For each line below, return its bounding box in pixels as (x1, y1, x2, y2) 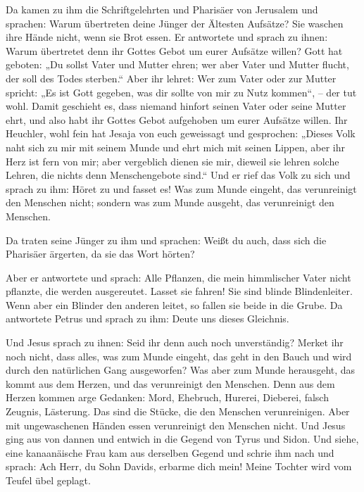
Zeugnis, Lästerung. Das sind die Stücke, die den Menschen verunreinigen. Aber (6, 404, 350, 419)
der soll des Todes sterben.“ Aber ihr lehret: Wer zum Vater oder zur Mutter (6, 70, 337, 85)
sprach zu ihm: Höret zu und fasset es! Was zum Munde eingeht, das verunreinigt (6, 181, 357, 196)
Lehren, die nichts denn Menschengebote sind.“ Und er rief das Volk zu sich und (6, 168, 351, 182)
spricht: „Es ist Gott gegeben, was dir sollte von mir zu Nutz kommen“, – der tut (6, 84, 357, 99)
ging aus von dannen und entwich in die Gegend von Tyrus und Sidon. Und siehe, (6, 431, 359, 446)
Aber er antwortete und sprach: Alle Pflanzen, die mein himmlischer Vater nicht (6, 270, 351, 284)
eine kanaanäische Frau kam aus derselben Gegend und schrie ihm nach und (6, 445, 334, 460)
